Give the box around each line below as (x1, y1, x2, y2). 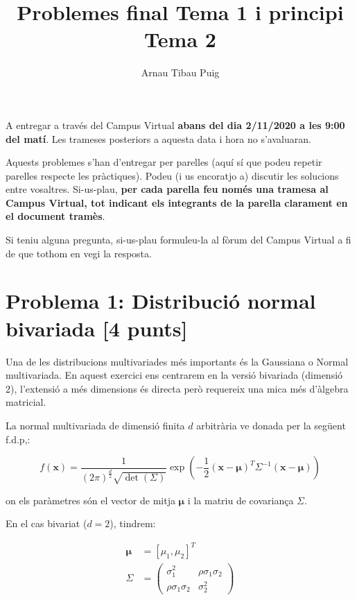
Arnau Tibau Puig (141, 65, 220, 80)
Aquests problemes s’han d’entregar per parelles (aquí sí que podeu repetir (6, 155, 322, 169)
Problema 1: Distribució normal (6, 286, 316, 315)
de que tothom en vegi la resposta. (6, 246, 152, 260)
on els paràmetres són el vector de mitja (6, 492, 175, 507)
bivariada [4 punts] (6, 314, 188, 342)
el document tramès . (6, 209, 105, 223)
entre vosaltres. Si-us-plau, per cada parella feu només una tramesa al (6, 182, 329, 196)
